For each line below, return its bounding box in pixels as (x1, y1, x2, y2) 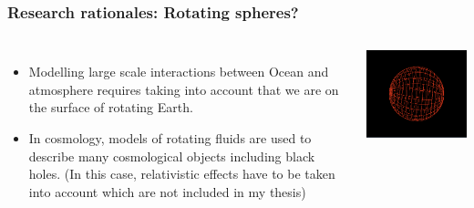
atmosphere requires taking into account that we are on (28, 79, 339, 99)
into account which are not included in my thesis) (28, 182, 306, 201)
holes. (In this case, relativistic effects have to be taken (28, 164, 335, 183)
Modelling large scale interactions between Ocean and (28, 62, 329, 81)
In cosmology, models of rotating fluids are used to (28, 129, 312, 147)
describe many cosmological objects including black (28, 146, 315, 165)
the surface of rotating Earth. (28, 98, 193, 117)
